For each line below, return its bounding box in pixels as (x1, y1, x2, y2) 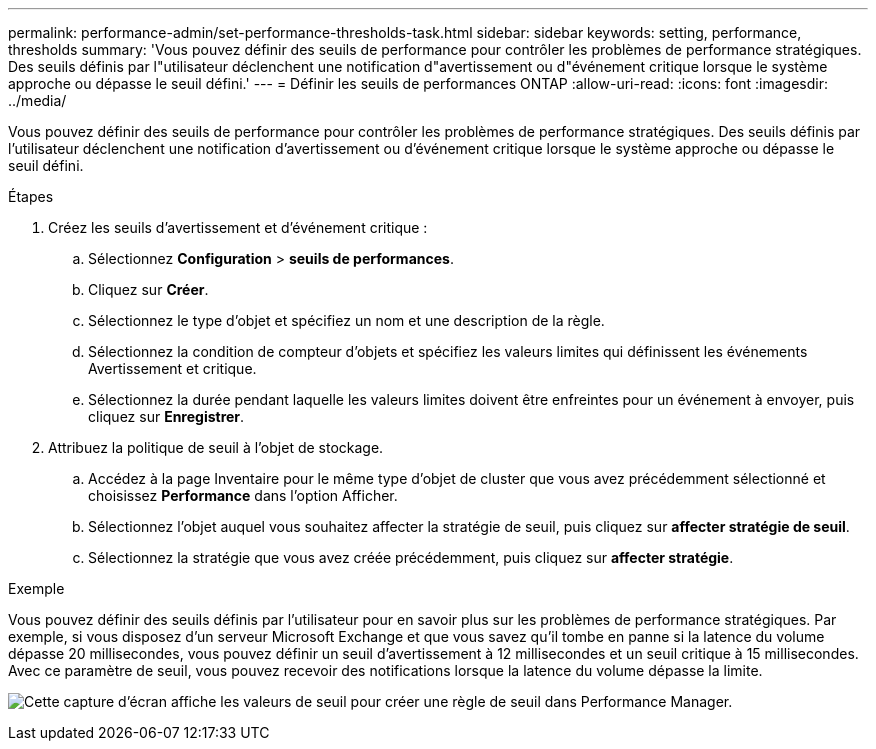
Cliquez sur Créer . (88, 281, 209, 298)
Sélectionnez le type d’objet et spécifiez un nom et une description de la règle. (88, 312, 605, 329)
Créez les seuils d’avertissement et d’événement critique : (48, 219, 428, 236)
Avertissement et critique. (88, 360, 257, 377)
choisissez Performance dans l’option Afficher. (88, 487, 398, 504)
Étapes (8, 188, 54, 205)
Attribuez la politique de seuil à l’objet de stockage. (48, 439, 384, 456)
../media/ (8, 92, 67, 109)
